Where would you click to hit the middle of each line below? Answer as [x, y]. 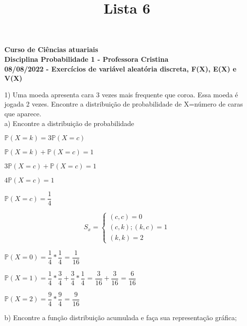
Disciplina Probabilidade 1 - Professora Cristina [87, 59]
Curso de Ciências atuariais [51, 49]
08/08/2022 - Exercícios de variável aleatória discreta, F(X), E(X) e [121, 68]
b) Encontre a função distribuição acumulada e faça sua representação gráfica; [121, 317]
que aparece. [23, 113]
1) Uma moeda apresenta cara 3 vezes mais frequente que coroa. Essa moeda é [121, 94]
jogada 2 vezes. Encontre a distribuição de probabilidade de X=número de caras [124, 104]
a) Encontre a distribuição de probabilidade [69, 123]
